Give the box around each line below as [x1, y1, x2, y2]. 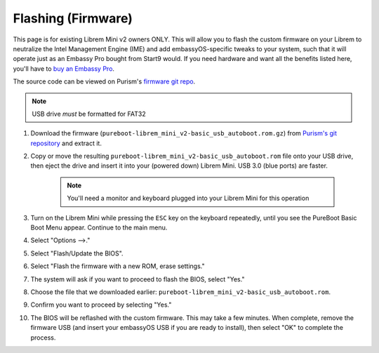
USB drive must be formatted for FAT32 [32, 109, 147, 118]
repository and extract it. [30, 139, 102, 147]
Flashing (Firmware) [13, 11, 133, 26]
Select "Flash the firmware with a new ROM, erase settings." [30, 262, 205, 270]
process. [30, 333, 56, 342]
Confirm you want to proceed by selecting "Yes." [30, 300, 172, 309]
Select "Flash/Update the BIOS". [30, 249, 124, 258]
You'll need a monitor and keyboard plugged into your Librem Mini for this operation [67, 194, 310, 203]
